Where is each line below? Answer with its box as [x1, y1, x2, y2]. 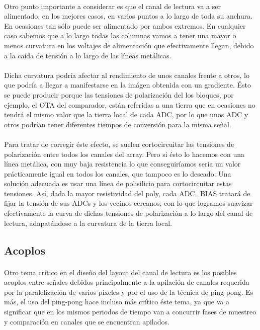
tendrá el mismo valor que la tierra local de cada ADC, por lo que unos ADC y [4, 109, 248, 120]
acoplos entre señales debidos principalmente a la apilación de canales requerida [4, 277, 249, 287]
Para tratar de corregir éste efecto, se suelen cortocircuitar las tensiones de [4, 138, 234, 149]
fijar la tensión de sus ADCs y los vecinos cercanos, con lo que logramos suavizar [4, 198, 253, 208]
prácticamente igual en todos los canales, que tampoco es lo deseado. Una [4, 168, 231, 179]
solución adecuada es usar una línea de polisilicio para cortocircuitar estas [4, 178, 232, 189]
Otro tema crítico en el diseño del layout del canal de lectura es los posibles [4, 267, 237, 277]
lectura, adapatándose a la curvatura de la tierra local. [4, 217, 172, 228]
